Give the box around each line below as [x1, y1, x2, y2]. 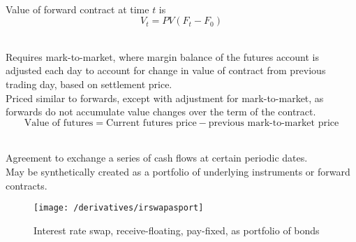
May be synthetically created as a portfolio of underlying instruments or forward [6, 164, 350, 178]
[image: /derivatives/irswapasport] [34, 203, 204, 213]
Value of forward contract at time [6, 1, 149, 16]
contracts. [6, 178, 47, 192]
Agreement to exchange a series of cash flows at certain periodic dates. [6, 150, 308, 165]
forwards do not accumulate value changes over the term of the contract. [6, 104, 316, 119]
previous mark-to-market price [208, 118, 339, 128]
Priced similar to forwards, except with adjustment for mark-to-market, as [6, 90, 324, 105]
